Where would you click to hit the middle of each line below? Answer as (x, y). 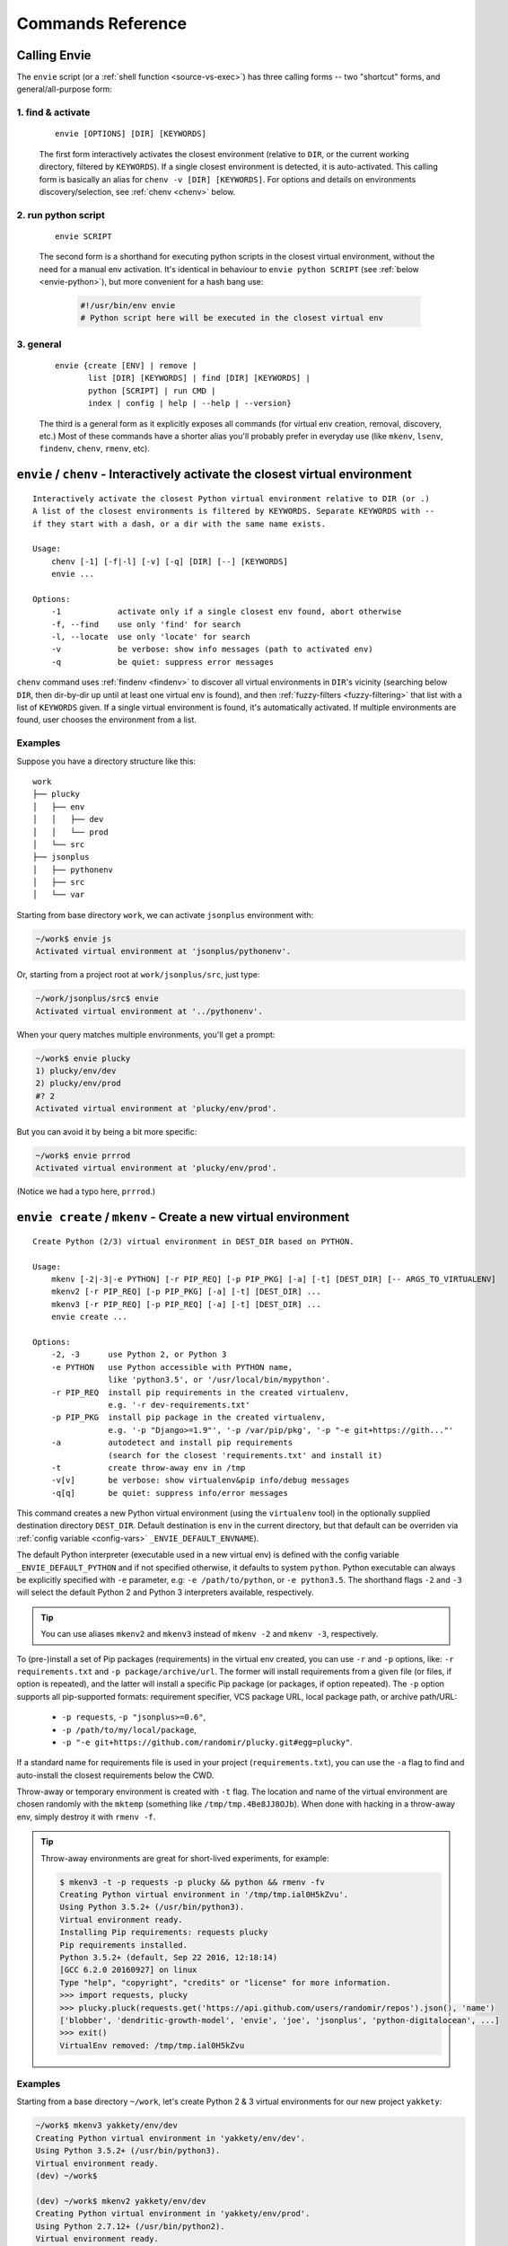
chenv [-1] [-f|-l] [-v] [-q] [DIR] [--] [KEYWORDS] (170, 561)
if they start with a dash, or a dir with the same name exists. (180, 524)
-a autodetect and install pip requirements (172, 1443)
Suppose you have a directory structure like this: (106, 761)
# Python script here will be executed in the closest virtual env (232, 318)
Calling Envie (54, 55)
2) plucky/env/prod (78, 1083)
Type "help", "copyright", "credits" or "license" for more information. (225, 1982)
